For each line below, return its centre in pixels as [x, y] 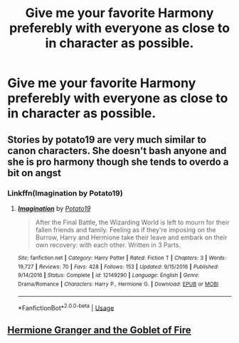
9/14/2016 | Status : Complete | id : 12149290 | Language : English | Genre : [109, 276]
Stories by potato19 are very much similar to [107, 140]
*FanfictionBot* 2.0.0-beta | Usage [66, 307]
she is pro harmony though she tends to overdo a [118, 162]
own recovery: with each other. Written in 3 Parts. [108, 245]
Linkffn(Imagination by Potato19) [65, 193]
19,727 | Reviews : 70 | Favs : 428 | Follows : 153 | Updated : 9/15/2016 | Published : [118, 267]
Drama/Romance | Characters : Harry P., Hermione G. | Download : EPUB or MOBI [118, 284]
